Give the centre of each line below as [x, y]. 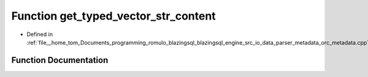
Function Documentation [60, 60]
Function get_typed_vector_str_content [113, 16]
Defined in [40, 34]
